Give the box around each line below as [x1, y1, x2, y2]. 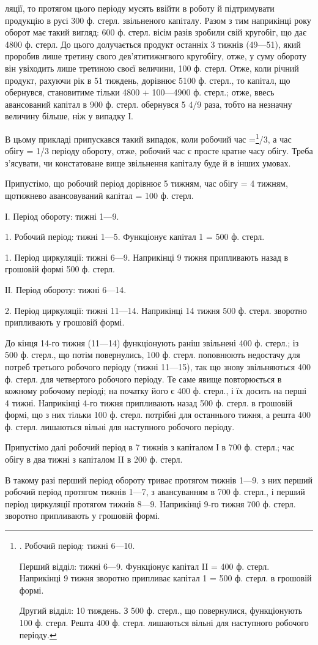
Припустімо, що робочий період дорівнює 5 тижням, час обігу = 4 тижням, [5, 177, 288, 190]
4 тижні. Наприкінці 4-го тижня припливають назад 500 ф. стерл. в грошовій [5, 396, 293, 409]
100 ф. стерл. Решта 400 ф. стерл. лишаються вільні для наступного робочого [19, 616, 309, 628]
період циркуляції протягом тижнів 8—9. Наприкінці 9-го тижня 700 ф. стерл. [5, 497, 296, 510]
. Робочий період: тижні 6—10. [19, 539, 135, 552]
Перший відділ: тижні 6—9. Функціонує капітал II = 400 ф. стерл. [19, 559, 270, 572]
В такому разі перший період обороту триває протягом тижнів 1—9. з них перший [5, 473, 313, 486]
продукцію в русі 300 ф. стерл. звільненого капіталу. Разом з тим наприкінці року [5, 13, 311, 26]
